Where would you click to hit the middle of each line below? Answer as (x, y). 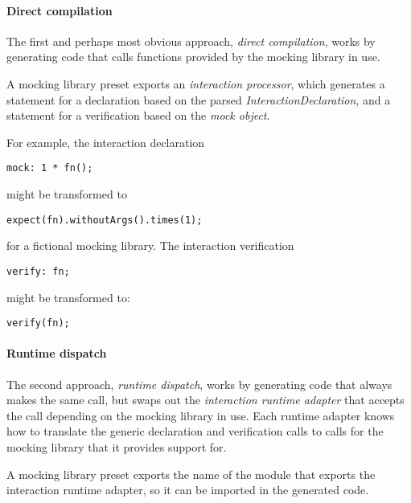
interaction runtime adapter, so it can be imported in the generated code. (188, 490)
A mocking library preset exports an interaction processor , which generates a (196, 83)
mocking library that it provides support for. (117, 446)
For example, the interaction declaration (106, 142)
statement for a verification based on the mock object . (138, 115)
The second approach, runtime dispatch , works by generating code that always (199, 384)
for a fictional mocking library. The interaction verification (150, 245)
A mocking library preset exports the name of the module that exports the (191, 474)
